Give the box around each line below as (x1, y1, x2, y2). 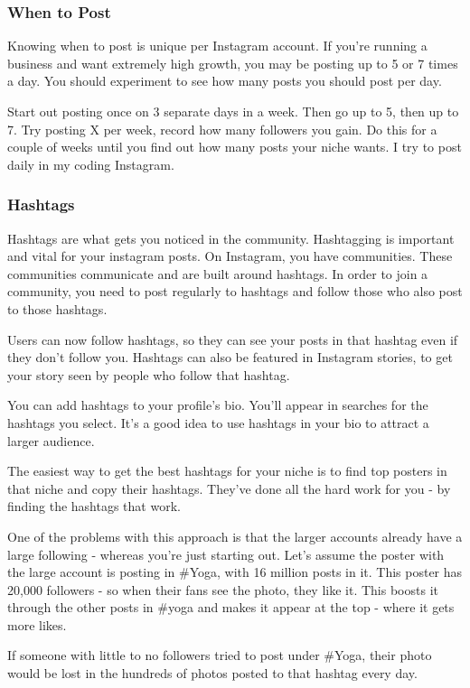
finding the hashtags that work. (7, 497, 181, 516)
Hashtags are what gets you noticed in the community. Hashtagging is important (7, 228, 455, 247)
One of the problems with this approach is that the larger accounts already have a (7, 526, 463, 545)
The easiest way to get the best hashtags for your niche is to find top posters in (7, 461, 447, 480)
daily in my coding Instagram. (7, 154, 174, 173)
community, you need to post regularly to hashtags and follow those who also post (7, 282, 463, 301)
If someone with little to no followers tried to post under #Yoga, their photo (7, 646, 432, 665)
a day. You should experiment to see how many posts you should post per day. (7, 71, 442, 90)
